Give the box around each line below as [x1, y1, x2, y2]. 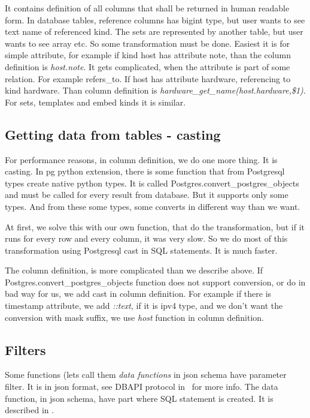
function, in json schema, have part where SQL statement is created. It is [5, 392, 273, 404]
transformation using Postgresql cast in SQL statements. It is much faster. [5, 243, 278, 256]
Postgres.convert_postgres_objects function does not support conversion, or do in [5, 275, 306, 288]
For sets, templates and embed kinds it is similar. [5, 95, 186, 108]
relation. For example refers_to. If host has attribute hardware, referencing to [5, 72, 291, 85]
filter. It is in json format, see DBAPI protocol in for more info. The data [5, 380, 278, 393]
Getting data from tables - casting [5, 125, 221, 143]
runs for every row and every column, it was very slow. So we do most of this [5, 232, 288, 245]
